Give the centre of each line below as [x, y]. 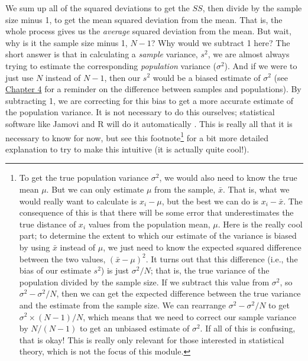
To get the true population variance [84, 178]
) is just [115, 270]
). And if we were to [261, 65]
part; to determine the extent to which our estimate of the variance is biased [158, 235]
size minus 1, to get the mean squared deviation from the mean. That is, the [144, 19]
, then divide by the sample [252, 8]
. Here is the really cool [260, 224]
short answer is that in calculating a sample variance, [102, 54]
